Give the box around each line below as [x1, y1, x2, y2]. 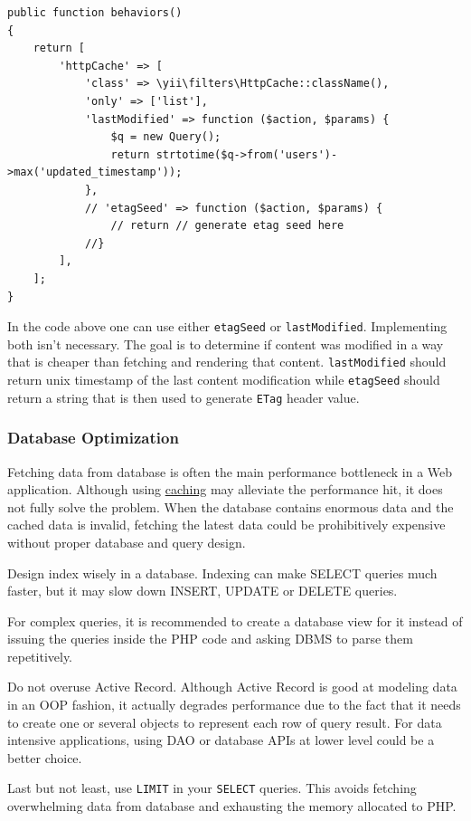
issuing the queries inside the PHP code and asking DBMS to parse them [7, 629, 413, 648]
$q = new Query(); [110, 130, 221, 144]
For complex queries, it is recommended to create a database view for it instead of [7, 611, 463, 630]
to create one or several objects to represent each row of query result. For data [7, 712, 442, 731]
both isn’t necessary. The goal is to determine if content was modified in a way [7, 334, 444, 353]
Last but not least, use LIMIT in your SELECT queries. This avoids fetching [7, 778, 417, 797]
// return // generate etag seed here [110, 219, 344, 233]
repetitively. [7, 646, 73, 665]
